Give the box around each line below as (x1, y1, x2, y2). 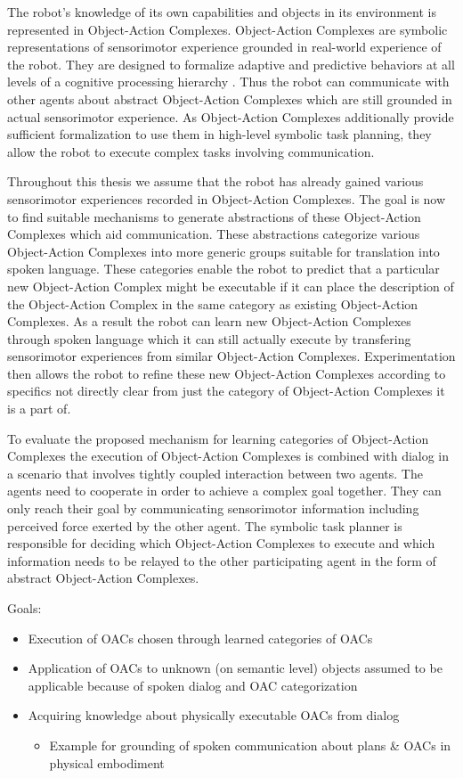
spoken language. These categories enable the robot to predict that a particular (7, 259, 440, 278)
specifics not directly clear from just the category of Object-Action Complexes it (7, 381, 445, 400)
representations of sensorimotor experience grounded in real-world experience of (7, 37, 442, 56)
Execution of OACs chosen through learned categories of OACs (28, 628, 373, 647)
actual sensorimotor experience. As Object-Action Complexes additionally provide (7, 107, 454, 126)
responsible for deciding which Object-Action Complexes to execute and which (7, 534, 435, 553)
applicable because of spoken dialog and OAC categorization (28, 676, 358, 694)
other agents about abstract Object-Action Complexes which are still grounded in (7, 89, 452, 108)
